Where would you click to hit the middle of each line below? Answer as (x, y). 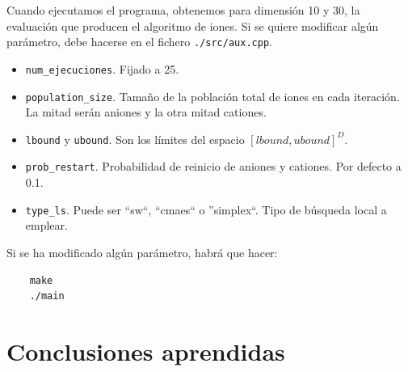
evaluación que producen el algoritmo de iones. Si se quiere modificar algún (193, 25)
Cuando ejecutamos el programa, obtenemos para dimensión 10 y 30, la (183, 10)
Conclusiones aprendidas (146, 351)
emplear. (46, 225)
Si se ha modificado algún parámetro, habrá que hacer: (142, 252)
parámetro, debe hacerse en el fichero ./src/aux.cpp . (139, 42)
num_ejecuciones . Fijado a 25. (102, 68)
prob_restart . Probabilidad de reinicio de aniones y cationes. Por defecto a (213, 166)
